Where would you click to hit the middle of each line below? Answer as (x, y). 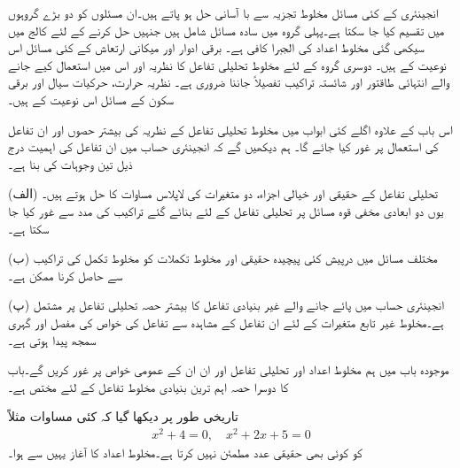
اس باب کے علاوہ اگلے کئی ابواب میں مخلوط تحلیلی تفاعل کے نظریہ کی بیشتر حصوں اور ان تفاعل (230, 129)
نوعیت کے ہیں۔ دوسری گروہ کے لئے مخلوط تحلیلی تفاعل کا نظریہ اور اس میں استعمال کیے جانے (227, 64)
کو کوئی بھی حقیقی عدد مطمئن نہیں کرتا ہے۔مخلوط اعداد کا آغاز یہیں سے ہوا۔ (185, 452)
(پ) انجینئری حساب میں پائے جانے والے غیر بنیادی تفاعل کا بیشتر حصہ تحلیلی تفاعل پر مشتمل (226, 305)
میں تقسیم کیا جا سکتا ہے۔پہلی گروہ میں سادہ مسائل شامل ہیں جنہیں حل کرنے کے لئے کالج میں (226, 30)
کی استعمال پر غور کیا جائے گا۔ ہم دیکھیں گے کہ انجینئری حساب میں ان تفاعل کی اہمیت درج (223, 146)
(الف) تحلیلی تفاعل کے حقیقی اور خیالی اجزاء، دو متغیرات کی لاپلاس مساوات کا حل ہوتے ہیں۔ (223, 193)
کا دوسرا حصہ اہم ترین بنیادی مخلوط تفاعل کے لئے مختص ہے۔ (148, 386)
